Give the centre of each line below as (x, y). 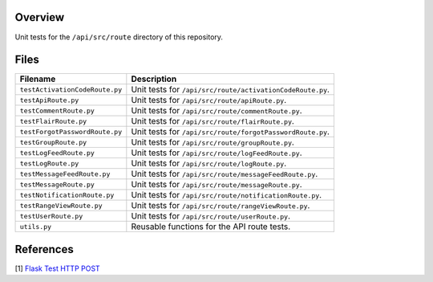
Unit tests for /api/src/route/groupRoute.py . (212, 142)
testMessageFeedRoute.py (65, 174)
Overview (40, 17)
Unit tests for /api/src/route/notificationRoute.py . (227, 195)
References (44, 249)
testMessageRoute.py (57, 184)
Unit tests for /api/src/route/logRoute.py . (209, 163)
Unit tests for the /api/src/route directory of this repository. (119, 37)
